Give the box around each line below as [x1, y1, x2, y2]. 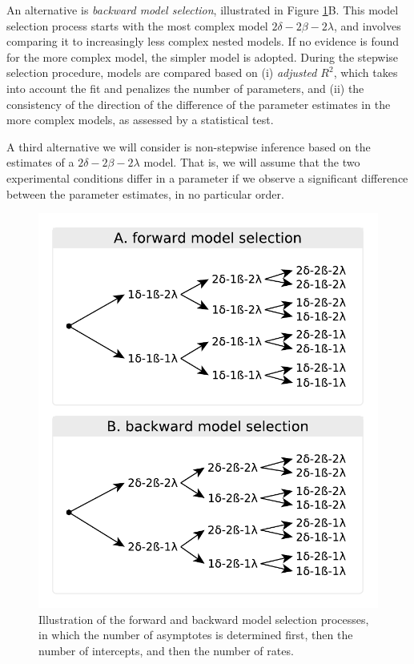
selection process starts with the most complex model [6, 17, 268, 34]
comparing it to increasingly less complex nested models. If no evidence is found [6, 33, 400, 50]
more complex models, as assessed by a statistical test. [6, 111, 274, 128]
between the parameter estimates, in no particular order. [6, 185, 284, 202]
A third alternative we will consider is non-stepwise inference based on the [6, 138, 371, 155]
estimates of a [6, 154, 74, 171]
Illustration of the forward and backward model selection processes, [38, 610, 369, 627]
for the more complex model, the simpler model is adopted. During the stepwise [6, 48, 399, 65]
